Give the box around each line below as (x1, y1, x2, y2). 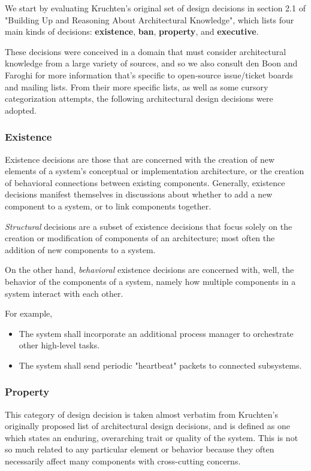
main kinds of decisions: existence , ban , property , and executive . (5, 25, 259, 38)
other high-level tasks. (19, 339, 100, 351)
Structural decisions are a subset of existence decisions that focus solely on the (5, 220, 292, 232)
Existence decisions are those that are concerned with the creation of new (5, 153, 275, 165)
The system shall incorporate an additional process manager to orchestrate (19, 327, 294, 339)
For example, (5, 307, 53, 320)
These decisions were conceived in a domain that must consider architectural (5, 45, 286, 57)
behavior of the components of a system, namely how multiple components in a (5, 275, 296, 287)
